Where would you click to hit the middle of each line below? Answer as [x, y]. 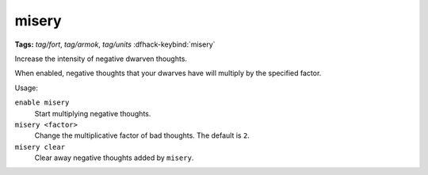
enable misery [42, 103]
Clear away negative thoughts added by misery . [114, 158]
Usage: [27, 88]
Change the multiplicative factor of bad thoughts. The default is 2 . [142, 135]
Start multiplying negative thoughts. [93, 113]
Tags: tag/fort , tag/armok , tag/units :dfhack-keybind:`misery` [115, 44]
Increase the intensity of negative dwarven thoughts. [101, 59]
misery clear [40, 147]
